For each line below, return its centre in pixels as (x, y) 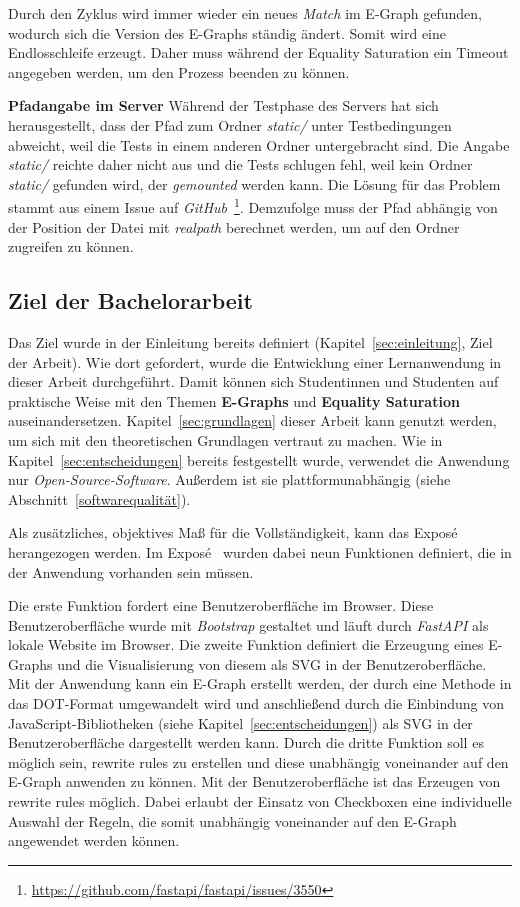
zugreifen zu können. (71, 246)
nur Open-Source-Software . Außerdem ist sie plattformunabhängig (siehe (229, 479)
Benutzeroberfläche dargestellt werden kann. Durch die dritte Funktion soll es (246, 742)
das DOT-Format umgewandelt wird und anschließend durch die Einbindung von (256, 703)
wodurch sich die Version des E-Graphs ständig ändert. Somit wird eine (227, 32)
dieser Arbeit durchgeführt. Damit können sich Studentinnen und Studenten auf (253, 381)
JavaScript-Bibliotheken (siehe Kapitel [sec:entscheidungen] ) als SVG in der (240, 722)
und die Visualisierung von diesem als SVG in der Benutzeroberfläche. (272, 663)
